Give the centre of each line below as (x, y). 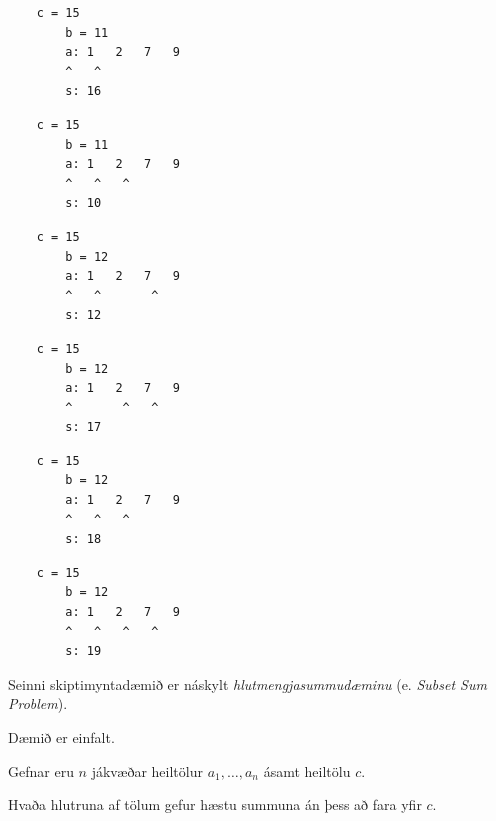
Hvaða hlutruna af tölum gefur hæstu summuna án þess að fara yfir (215, 804)
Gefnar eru (41, 770)
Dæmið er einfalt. (61, 737)
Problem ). (38, 703)
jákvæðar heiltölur (147, 770)
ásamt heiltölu (307, 770)
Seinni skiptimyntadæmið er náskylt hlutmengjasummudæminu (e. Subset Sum (247, 683)
